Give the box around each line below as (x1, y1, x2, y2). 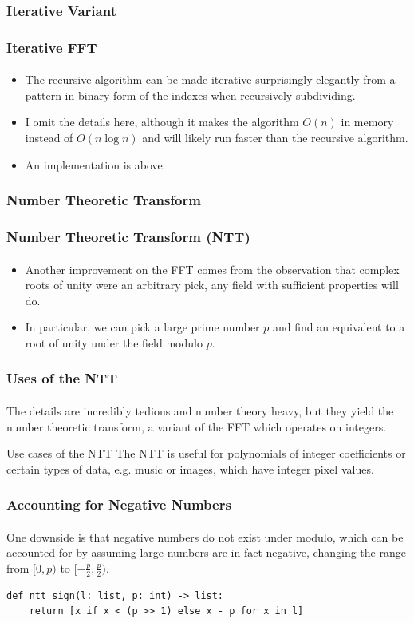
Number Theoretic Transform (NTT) (6, 227, 250, 247)
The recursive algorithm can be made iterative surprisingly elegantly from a (25, 71, 396, 88)
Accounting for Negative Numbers (6, 494, 231, 514)
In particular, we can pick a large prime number (25, 319, 260, 335)
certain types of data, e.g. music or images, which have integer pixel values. (6, 460, 374, 477)
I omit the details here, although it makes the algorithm (25, 113, 299, 130)
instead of (25, 129, 73, 146)
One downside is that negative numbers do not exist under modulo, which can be (6, 528, 404, 545)
